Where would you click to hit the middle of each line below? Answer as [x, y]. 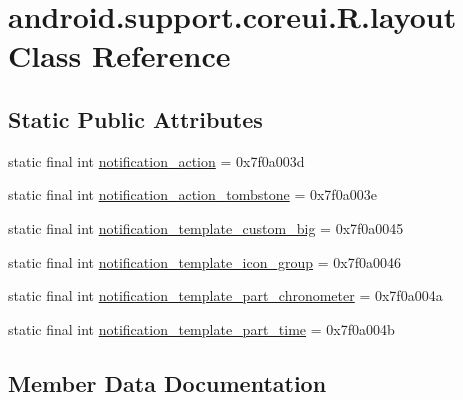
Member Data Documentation [167, 382]
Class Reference [119, 55]
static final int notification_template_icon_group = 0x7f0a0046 [204, 261]
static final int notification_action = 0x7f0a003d [156, 160]
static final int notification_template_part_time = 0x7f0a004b [201, 328]
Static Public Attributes [135, 118]
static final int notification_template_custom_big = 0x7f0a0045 [206, 227]
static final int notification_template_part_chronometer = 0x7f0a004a [225, 295]
